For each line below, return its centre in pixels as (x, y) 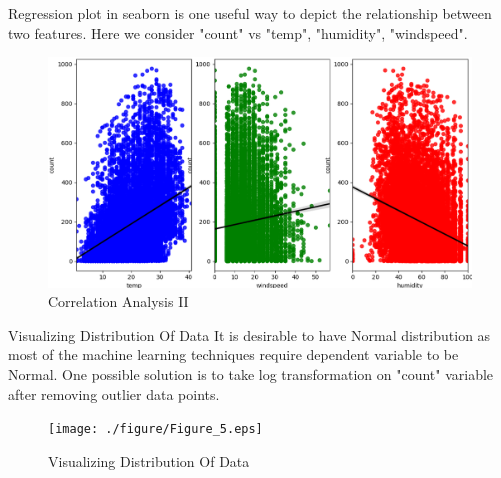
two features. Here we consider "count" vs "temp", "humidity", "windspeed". (238, 32)
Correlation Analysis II (118, 301)
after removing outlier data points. (114, 393)
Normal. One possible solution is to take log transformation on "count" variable (251, 374)
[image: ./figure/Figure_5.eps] (155, 429)
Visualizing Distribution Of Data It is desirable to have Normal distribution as (249, 334)
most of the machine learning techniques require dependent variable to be (233, 354)
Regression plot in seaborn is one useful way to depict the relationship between (250, 13)
